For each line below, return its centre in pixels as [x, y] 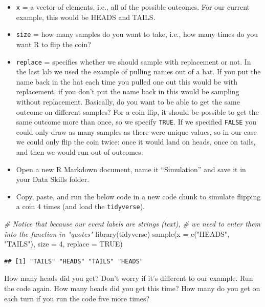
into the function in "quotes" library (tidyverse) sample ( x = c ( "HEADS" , [117, 233]
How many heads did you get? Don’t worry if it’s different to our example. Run [129, 278]
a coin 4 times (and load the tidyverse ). [80, 206]
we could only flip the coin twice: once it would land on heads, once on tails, [136, 142]
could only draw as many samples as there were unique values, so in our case [136, 131]
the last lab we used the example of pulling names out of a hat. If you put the [138, 71]
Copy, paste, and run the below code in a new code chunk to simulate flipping [138, 196]
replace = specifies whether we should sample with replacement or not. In [134, 61]
